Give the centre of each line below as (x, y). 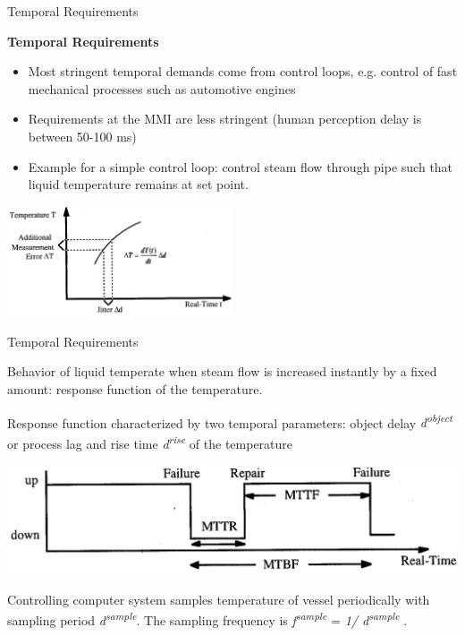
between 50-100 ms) (82, 136)
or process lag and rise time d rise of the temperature (150, 442)
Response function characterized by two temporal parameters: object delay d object (230, 421)
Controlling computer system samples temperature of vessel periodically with (219, 599)
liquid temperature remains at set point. (138, 184)
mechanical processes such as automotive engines (162, 88)
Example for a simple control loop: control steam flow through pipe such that (241, 166)
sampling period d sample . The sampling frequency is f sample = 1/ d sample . (207, 619)
